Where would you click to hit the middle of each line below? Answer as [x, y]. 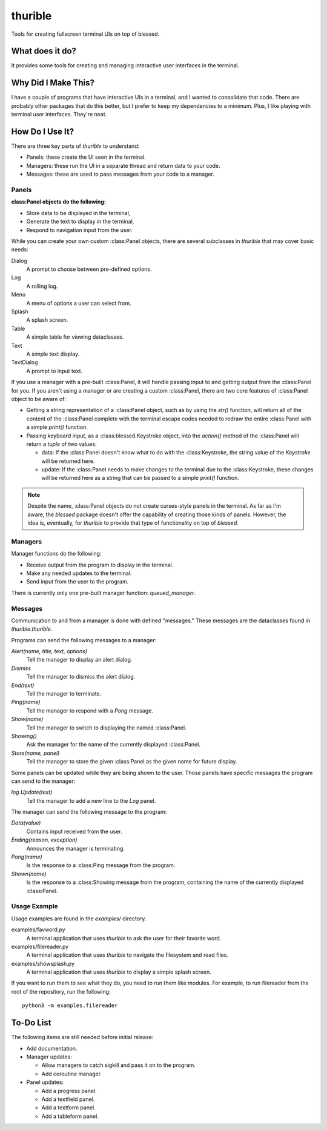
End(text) [23, 685]
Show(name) [27, 719]
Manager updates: [49, 1057]
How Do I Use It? [43, 131]
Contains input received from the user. [74, 831]
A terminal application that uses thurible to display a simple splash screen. [119, 972]
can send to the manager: [43, 781]
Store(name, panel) [35, 753]
